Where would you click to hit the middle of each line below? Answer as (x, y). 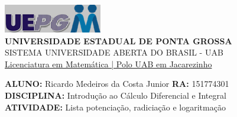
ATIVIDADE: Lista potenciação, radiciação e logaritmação (115, 107)
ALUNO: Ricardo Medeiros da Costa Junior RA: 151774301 (117, 84)
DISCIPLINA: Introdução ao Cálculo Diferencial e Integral (116, 95)
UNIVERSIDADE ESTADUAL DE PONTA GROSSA (119, 40)
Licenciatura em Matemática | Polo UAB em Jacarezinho (108, 64)
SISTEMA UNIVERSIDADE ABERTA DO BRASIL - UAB (114, 52)
